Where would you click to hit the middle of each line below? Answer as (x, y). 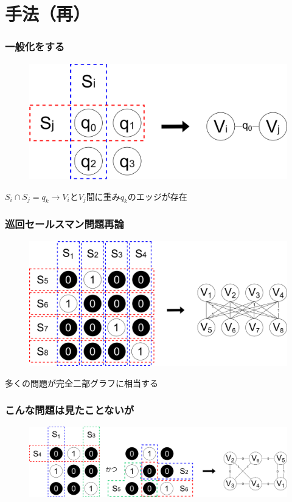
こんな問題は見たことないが (70, 410)
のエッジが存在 (157, 197)
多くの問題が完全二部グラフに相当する (82, 383)
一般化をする (35, 46)
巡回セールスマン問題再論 (64, 224)
